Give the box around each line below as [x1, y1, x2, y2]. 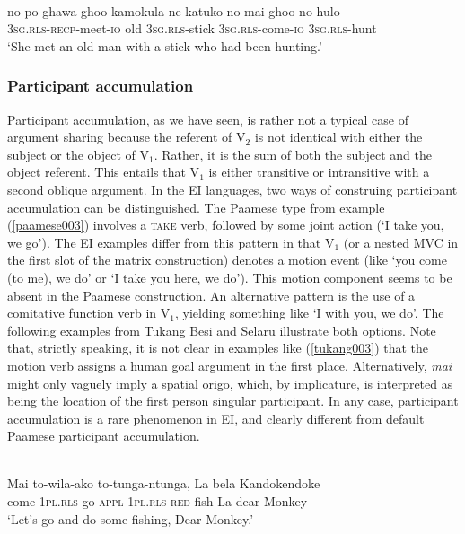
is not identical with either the [254, 127, 423, 146]
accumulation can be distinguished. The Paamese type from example [7, 197, 385, 216]
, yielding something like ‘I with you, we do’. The [174, 303, 444, 322]
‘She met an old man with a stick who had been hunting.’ [7, 36, 322, 55]
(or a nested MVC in [343, 232, 459, 251]
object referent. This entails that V [7, 162, 200, 181]
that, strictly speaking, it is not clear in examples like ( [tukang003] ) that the [7, 338, 429, 357]
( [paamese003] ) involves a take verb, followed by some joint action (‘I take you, [7, 215, 444, 234]
